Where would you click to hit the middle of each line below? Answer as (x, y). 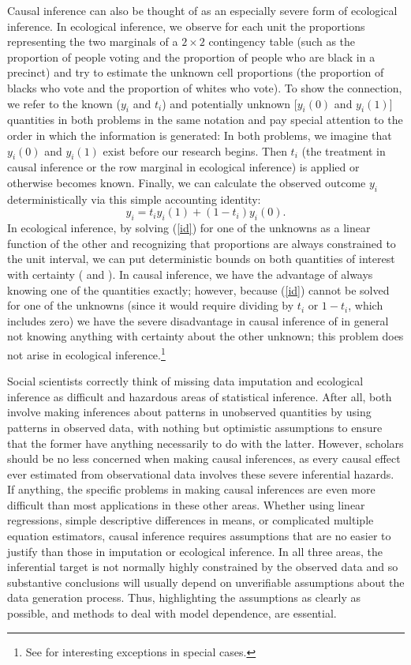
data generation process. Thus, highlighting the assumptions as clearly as (184, 597)
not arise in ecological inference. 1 (86, 353)
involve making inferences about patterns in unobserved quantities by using (189, 412)
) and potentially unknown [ (230, 103)
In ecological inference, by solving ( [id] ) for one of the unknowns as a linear (189, 228)
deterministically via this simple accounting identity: (134, 199)
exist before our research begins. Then (195, 150)
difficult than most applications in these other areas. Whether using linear (186, 504)
